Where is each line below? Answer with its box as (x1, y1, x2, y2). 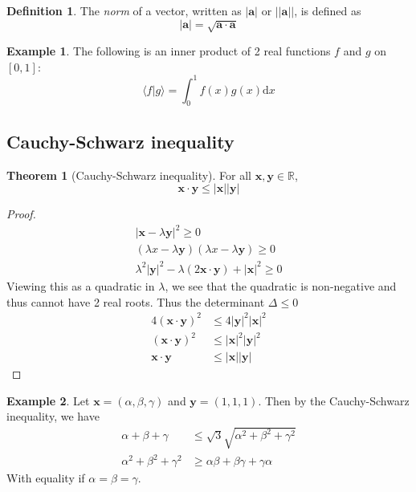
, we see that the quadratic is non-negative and (165, 277, 397, 294)
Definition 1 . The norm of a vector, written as (6, 2, 242, 18)
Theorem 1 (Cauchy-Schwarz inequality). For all (6, 166, 251, 183)
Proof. (6, 205, 36, 222)
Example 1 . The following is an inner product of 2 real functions (6, 42, 331, 59)
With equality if (6, 470, 85, 486)
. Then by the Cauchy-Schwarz (258, 392, 410, 409)
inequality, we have (6, 408, 100, 425)
